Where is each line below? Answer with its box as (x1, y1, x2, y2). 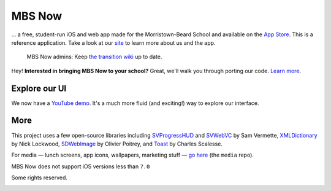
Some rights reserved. (11, 174, 67, 181)
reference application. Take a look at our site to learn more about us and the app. (11, 39, 216, 46)
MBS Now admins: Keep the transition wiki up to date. (26, 53, 162, 61)
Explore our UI (11, 83, 67, 93)
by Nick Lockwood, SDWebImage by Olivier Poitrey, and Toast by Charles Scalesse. (11, 140, 223, 147)
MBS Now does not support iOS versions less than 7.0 (11, 163, 150, 170)
